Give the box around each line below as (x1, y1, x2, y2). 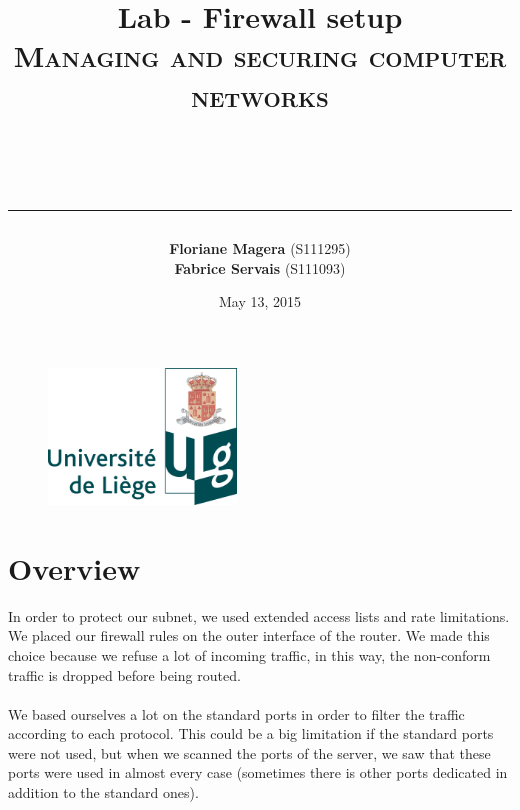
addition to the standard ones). (8, 782, 199, 803)
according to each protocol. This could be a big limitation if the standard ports (8, 723, 494, 744)
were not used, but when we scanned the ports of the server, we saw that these (8, 742, 491, 763)
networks (191, 74, 329, 115)
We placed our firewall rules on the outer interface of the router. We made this (8, 625, 490, 646)
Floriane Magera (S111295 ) (169, 237, 351, 258)
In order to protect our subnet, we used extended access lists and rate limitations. (8, 605, 510, 626)
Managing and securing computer (13, 35, 507, 76)
